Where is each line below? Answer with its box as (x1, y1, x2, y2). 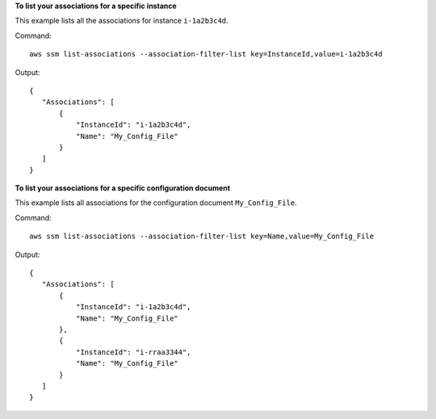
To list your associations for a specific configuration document (15, 183, 230, 193)
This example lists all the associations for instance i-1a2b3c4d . (15, 16, 229, 26)
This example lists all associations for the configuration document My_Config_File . (15, 198, 298, 207)
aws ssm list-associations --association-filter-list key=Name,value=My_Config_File (29, 232, 375, 241)
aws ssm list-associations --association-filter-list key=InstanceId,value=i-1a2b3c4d (29, 49, 383, 59)
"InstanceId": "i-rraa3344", (75, 347, 191, 357)
